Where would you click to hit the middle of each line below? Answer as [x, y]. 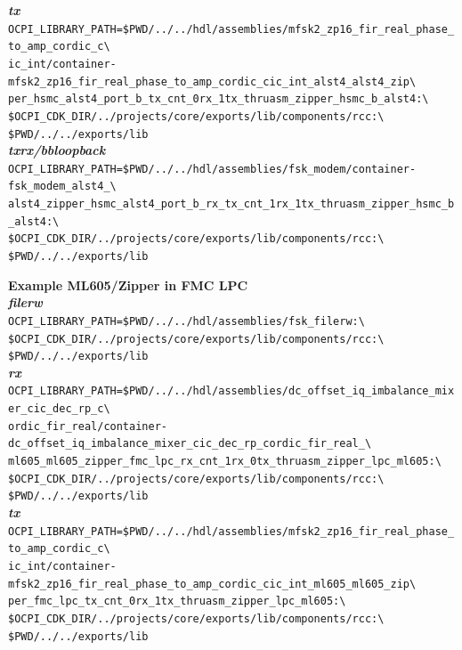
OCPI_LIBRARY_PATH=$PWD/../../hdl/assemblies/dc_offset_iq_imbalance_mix [231, 391]
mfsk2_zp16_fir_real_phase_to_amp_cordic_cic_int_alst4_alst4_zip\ [212, 81]
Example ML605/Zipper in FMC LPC [128, 284]
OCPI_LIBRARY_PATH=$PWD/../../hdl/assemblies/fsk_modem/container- [212, 169]
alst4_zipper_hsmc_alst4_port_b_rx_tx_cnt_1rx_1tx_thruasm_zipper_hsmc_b [231, 204]
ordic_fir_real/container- [88, 426]
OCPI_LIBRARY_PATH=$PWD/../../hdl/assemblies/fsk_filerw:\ [186, 321]
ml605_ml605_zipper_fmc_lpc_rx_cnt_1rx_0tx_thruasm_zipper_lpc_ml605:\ [225, 462]
